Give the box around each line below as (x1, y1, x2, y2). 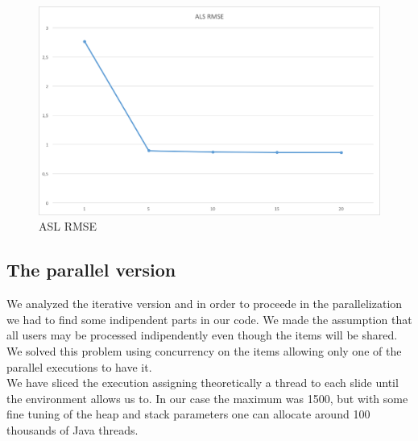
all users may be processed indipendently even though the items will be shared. (6, 327, 398, 343)
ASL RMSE (39, 218, 97, 235)
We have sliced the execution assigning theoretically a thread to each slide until (6, 374, 399, 391)
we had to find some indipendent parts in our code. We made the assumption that (6, 310, 412, 327)
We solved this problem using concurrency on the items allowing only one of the (6, 342, 402, 359)
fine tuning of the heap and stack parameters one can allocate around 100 (6, 406, 370, 422)
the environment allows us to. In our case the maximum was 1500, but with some (6, 389, 408, 406)
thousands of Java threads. (6, 421, 139, 438)
